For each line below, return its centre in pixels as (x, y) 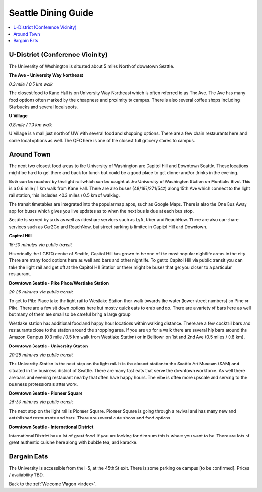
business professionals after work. (43, 384)
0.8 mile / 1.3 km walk (31, 125)
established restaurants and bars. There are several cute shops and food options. (90, 418)
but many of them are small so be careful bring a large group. (70, 314)
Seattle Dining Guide (51, 13)
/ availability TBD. (26, 475)
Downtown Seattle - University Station (49, 346)
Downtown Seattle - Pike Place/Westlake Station (59, 283)
